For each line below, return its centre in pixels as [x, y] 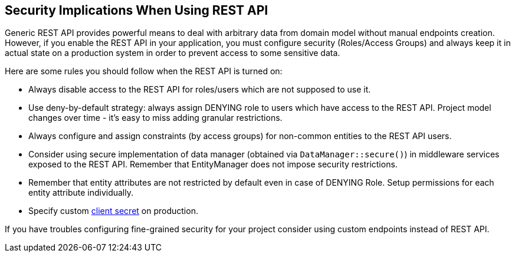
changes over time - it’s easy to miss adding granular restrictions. [155, 118]
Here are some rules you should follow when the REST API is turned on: [144, 71]
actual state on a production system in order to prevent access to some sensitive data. [173, 53]
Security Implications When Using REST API [137, 10]
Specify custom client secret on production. [113, 211]
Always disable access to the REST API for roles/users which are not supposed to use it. [200, 90]
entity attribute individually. [81, 193]
